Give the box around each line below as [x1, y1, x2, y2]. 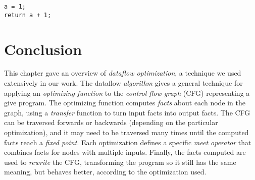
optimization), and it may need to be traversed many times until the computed [4, 127, 249, 137]
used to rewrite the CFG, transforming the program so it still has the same [4, 156, 236, 167]
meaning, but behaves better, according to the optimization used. [4, 166, 207, 177]
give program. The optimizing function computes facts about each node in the [4, 97, 246, 108]
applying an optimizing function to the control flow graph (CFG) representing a [4, 87, 250, 98]
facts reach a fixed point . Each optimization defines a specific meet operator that [4, 137, 251, 147]
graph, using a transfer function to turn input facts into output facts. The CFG [4, 107, 250, 117]
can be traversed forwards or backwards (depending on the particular [4, 117, 218, 128]
